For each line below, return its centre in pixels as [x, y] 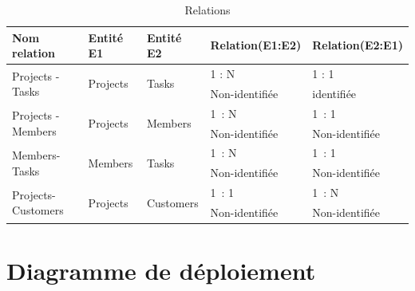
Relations [207, 10]
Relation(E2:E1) [358, 45]
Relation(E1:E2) [256, 45]
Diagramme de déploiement [161, 271]
